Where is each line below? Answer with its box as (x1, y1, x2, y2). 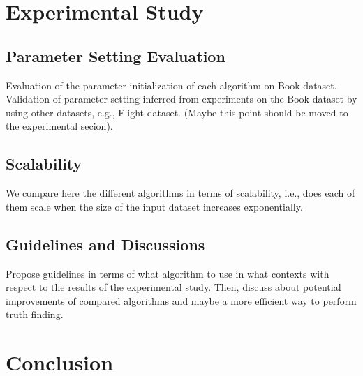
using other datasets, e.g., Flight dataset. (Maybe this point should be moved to (6, 105, 348, 119)
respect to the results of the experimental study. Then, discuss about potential (6, 280, 341, 294)
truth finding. (6, 307, 64, 322)
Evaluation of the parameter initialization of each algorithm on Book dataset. (6, 77, 337, 92)
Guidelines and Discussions (6, 233, 205, 255)
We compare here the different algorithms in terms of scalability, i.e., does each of (6, 186, 355, 200)
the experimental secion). (6, 119, 113, 133)
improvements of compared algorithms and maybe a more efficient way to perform (6, 293, 357, 308)
